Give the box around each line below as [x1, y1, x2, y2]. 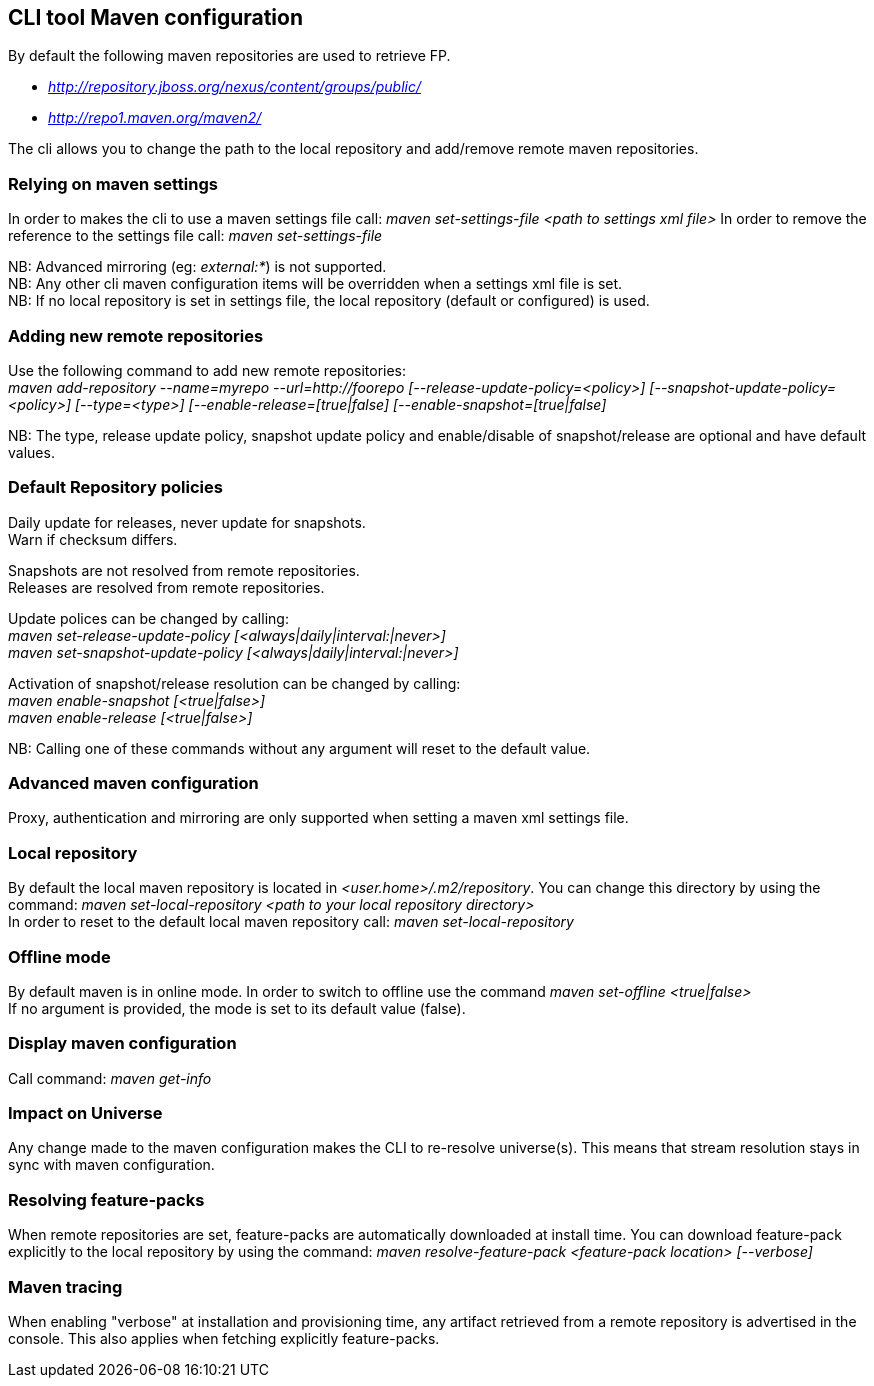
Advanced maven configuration [8, 773, 259, 794]
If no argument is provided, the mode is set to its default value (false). [8, 999, 466, 1017]
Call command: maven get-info [8, 1069, 212, 1087]
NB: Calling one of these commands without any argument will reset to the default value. [8, 739, 591, 757]
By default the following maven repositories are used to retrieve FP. [8, 47, 451, 65]
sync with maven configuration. [8, 1156, 215, 1174]
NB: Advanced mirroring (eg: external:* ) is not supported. [8, 258, 387, 276]
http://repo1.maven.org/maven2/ [48, 109, 262, 127]
